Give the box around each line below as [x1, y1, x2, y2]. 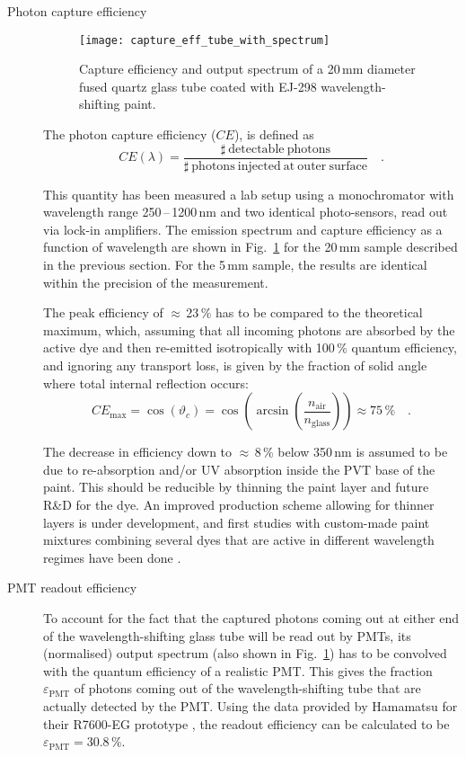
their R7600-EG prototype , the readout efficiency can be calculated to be [43, 714, 450, 733]
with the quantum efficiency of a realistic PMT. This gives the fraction [43, 661, 433, 680]
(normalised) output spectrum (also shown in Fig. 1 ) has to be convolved [43, 644, 447, 663]
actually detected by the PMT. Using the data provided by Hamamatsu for [43, 696, 458, 715]
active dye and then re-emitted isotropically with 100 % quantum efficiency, [43, 338, 457, 357]
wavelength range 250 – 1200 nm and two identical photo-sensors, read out [43, 202, 448, 221]
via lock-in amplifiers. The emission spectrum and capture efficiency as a [43, 219, 443, 238]
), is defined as [233, 125, 314, 144]
